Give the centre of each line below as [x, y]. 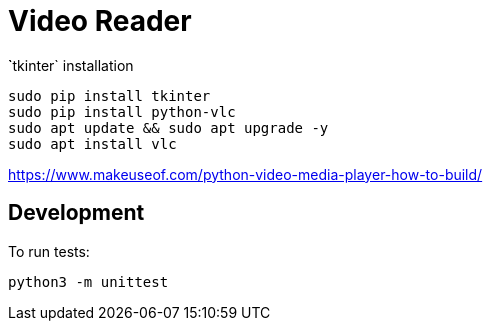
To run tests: [49, 251]
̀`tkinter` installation [71, 65]
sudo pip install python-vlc [122, 111]
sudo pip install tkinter [109, 95]
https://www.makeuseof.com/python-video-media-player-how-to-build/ [245, 174]
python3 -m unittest [88, 281]
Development [76, 213]
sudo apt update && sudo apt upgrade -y [168, 127]
